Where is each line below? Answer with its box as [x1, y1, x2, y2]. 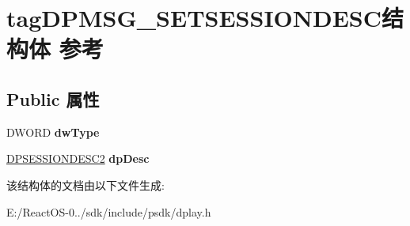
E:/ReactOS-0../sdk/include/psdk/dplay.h [6, 203, 211, 220]
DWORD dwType [6, 123, 100, 140]
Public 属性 [6, 86, 100, 111]
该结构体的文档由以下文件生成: [6, 176, 165, 193]
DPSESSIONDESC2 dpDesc [6, 150, 150, 167]
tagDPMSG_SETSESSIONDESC [6, 2, 382, 34]
